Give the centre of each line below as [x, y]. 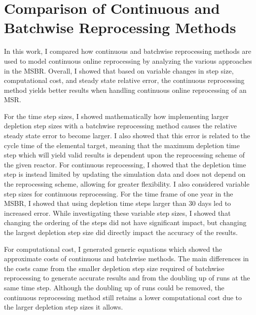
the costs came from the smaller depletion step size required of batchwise [114, 268]
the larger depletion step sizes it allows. [64, 307]
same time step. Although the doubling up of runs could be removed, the [114, 287]
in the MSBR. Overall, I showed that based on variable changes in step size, [119, 70]
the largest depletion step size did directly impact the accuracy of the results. [121, 232]
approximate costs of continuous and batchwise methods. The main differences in [127, 258]
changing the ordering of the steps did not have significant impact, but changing [125, 222]
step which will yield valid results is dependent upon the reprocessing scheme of [124, 155]
